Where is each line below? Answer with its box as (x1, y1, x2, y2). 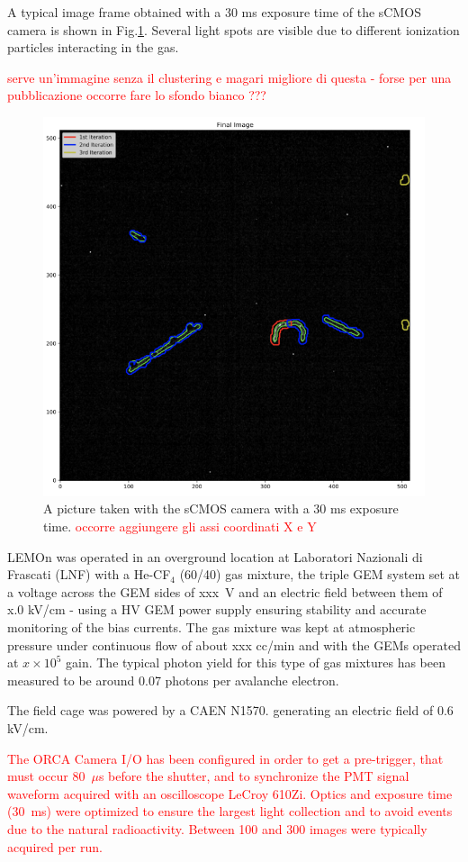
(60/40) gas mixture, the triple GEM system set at (179, 565, 461, 584)
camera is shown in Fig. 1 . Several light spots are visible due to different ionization (7, 20, 460, 39)
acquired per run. (7, 837, 103, 856)
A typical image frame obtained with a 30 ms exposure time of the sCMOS (7, 3, 421, 21)
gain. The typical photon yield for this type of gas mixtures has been (66, 653, 445, 672)
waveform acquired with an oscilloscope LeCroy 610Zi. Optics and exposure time (7, 784, 453, 803)
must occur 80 (7, 767, 85, 785)
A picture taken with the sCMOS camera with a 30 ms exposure (43, 499, 399, 518)
